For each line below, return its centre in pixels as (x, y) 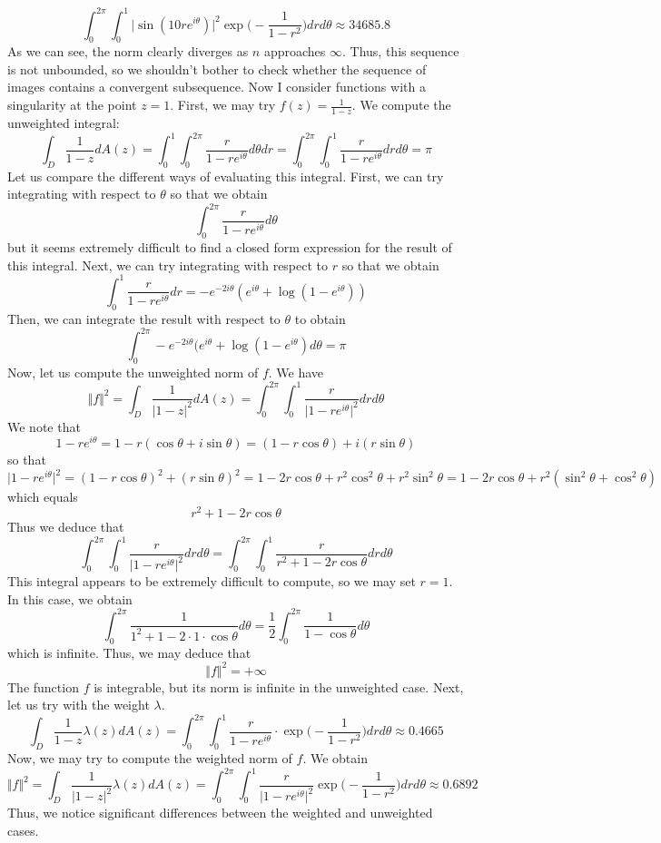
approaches (295, 51)
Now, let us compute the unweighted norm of (133, 372)
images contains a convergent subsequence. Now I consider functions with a (217, 87)
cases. (23, 830)
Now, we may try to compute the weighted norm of (150, 758)
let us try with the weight (79, 705)
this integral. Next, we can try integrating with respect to (168, 265)
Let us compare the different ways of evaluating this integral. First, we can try (226, 176)
